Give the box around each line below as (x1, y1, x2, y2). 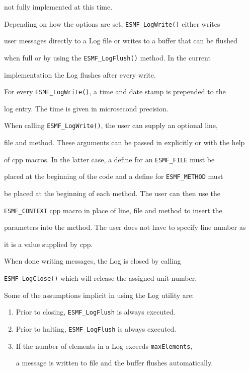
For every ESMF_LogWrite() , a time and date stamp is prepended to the (4, 86, 226, 97)
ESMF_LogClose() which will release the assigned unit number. (4, 272, 197, 283)
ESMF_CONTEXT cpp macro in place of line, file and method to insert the (4, 205, 222, 215)
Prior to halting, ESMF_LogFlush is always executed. (16, 323, 177, 334)
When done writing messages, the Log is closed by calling (4, 256, 181, 266)
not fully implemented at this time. (4, 2, 113, 12)
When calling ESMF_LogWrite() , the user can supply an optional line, (4, 120, 218, 131)
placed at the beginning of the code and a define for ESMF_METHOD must (4, 171, 223, 181)
